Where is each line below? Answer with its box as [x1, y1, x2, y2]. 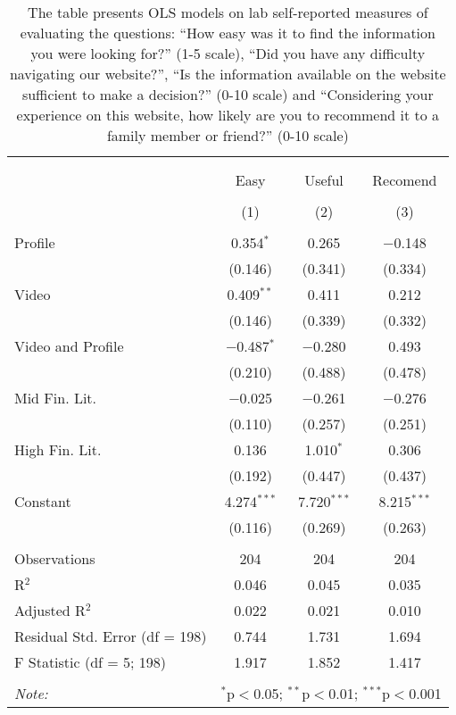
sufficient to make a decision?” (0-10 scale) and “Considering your [21, 84, 434, 104]
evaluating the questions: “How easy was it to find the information [20, 22, 435, 43]
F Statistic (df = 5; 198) [14, 652, 167, 672]
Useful [304, 170, 344, 190]
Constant [14, 491, 71, 511]
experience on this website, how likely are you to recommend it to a [16, 104, 440, 125]
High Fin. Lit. [14, 439, 102, 460]
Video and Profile [14, 336, 124, 356]
